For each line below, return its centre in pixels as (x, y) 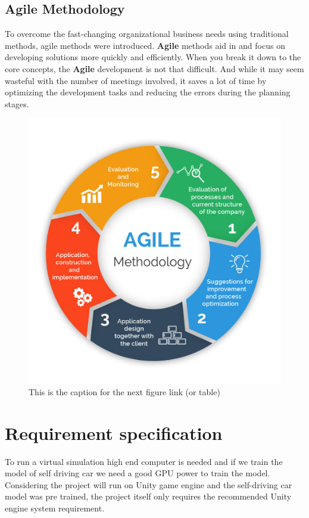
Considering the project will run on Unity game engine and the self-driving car (149, 484)
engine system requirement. (55, 508)
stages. (17, 103)
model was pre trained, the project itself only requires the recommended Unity (148, 496)
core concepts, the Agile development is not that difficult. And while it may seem (154, 68)
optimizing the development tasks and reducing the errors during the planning (148, 92)
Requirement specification (114, 432)
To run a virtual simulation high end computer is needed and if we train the (144, 461)
